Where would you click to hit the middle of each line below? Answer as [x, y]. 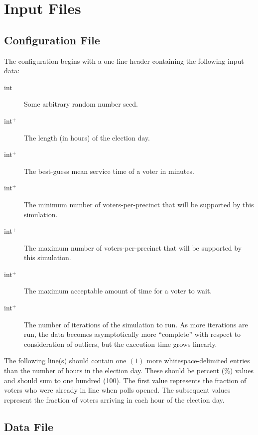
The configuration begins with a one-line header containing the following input [124, 61]
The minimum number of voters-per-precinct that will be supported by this [139, 204]
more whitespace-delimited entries [198, 361]
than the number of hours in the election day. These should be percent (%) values [129, 370]
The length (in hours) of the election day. [87, 137]
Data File [29, 426]
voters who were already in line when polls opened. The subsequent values [117, 390]
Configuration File [52, 40]
